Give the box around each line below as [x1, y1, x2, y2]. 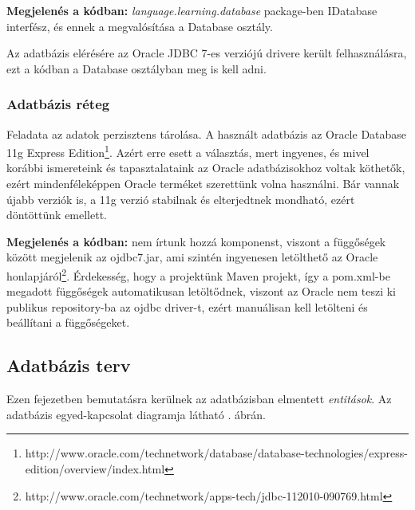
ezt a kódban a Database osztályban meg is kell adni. [6, 60, 267, 76]
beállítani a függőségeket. [6, 314, 130, 331]
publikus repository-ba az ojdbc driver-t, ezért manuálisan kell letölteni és [6, 298, 368, 315]
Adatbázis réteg [6, 94, 110, 114]
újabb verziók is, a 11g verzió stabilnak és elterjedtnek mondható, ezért [6, 190, 355, 207]
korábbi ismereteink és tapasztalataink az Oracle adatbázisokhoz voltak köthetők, [6, 159, 405, 176]
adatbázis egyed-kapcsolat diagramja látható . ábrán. [6, 406, 266, 422]
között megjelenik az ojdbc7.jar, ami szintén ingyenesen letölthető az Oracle [6, 249, 378, 265]
